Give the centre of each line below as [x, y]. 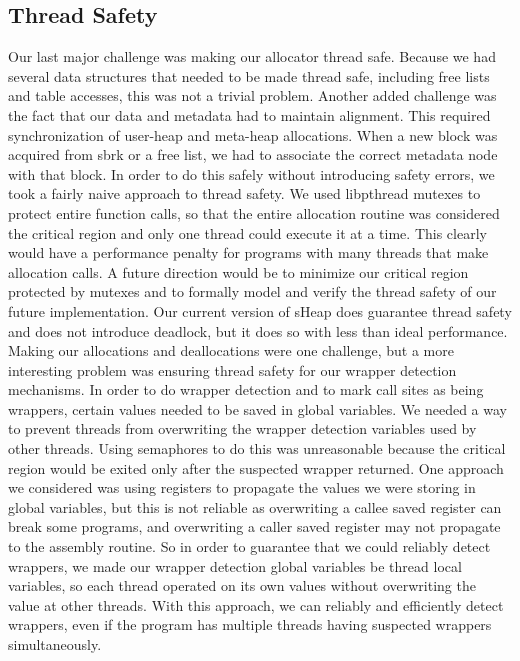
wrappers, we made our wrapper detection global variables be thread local [235, 565]
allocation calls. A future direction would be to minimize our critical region [238, 271]
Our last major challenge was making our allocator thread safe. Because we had [252, 56]
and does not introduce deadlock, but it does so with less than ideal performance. [258, 330]
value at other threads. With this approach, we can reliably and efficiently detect [256, 604]
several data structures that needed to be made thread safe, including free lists [249, 75]
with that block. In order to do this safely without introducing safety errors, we [251, 173]
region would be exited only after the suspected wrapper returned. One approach [256, 467]
